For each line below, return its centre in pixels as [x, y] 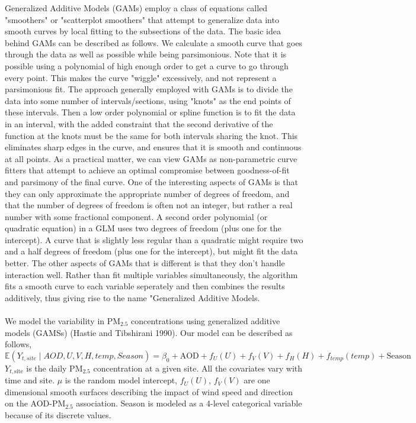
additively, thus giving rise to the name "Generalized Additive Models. [132, 297]
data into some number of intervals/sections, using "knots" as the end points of [148, 100]
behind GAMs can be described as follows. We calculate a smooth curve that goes [153, 42]
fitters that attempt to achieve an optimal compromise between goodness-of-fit [147, 170]
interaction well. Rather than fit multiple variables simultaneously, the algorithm [151, 274]
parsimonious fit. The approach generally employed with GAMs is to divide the [149, 89]
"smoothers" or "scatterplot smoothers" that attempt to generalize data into [142, 19]
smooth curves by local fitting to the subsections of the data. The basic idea [143, 31]
